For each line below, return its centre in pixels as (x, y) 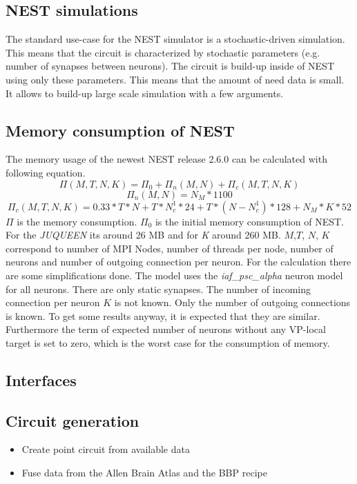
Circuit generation (73, 420)
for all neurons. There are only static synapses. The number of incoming (158, 289)
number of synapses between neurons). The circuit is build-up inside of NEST (170, 66)
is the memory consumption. (77, 221)
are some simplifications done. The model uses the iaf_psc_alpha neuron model (174, 275)
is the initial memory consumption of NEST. (249, 221)
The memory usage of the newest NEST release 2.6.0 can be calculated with (166, 159)
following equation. (46, 172)
